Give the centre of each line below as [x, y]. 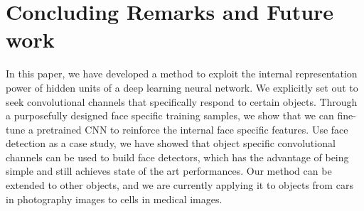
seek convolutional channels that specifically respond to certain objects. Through [182, 101]
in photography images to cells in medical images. [114, 199]
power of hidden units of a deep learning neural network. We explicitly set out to [182, 87]
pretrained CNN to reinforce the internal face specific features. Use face [192, 129]
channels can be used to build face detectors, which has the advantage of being [177, 157]
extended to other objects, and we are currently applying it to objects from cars [180, 185]
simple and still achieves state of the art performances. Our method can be [169, 171]
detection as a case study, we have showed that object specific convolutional [171, 143]
